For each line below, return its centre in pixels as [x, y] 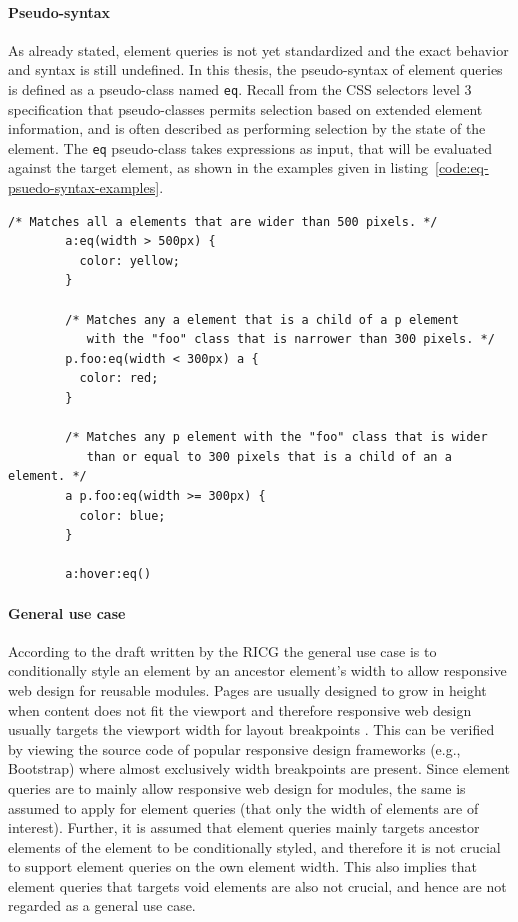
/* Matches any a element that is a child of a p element [262, 319]
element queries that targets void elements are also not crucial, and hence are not [257, 885]
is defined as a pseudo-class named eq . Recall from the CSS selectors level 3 [240, 88]
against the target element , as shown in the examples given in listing [218, 167]
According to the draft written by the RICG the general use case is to [222, 650]
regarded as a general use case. [102, 905]
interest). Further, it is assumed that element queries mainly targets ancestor [244, 827]
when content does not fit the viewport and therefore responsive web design [240, 709]
